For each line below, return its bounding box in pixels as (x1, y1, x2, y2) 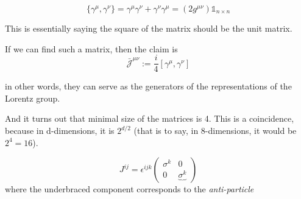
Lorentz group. (5, 91, 60, 104)
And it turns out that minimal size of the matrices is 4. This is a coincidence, (5, 112, 294, 125)
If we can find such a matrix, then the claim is (5, 42, 178, 55)
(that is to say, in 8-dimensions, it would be (133, 124, 297, 137)
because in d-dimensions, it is (5, 124, 115, 137)
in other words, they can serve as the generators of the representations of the (5, 80, 292, 93)
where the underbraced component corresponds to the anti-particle (5, 183, 254, 195)
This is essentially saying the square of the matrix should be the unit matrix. (5, 22, 292, 34)
